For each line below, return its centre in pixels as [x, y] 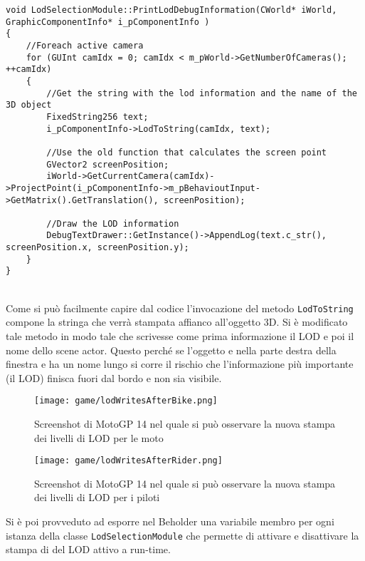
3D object [29, 105]
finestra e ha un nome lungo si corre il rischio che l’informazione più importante [180, 364]
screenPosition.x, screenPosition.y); [97, 248]
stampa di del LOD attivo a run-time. [88, 549]
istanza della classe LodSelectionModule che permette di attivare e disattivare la [182, 535]
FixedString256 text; [97, 117]
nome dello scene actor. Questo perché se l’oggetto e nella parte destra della [171, 350]
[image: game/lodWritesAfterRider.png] [128, 461]
